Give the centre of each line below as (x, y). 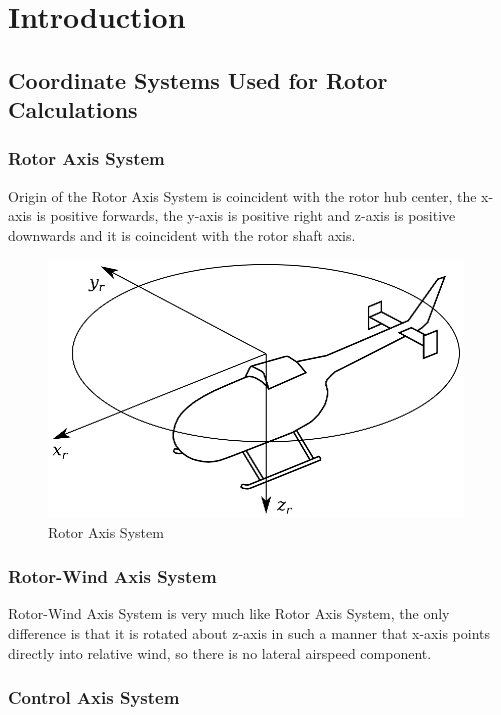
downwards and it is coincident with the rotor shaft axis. (182, 234)
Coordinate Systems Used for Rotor (198, 79)
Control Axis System (94, 697)
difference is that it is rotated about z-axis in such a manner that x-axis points (249, 632)
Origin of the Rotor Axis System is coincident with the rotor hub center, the (242, 195)
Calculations (73, 109)
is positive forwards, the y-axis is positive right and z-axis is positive (246, 215)
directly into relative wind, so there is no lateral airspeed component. (220, 652)
